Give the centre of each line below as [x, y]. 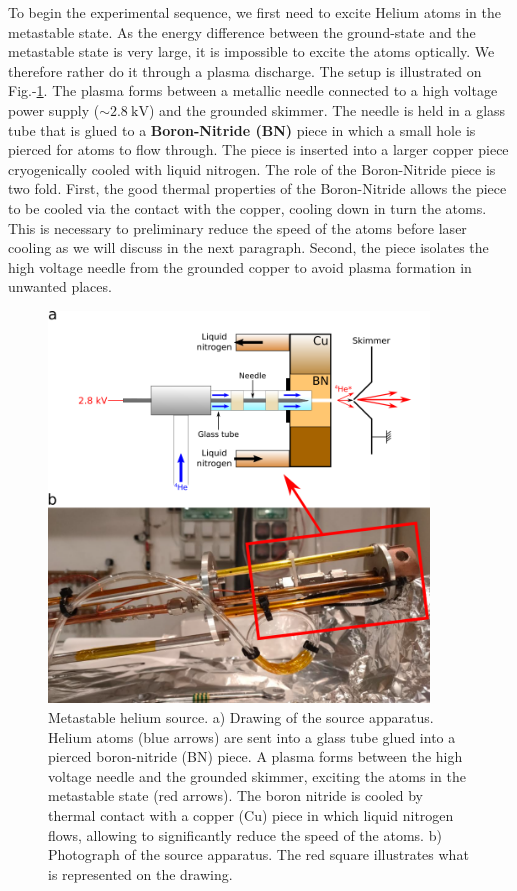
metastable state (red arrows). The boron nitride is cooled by [235, 795]
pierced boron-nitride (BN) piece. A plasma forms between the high [255, 756]
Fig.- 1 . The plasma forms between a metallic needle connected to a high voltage [253, 90]
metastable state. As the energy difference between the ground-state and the [242, 31]
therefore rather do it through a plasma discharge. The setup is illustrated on [245, 70]
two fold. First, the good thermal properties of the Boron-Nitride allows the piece [257, 188]
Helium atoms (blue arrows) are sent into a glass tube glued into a [252, 736]
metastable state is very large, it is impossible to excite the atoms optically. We [251, 51]
